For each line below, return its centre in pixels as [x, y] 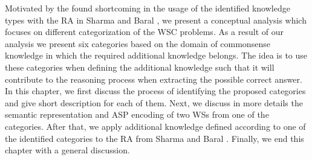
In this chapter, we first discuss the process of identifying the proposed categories [155, 91]
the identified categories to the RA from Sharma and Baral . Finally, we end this [154, 138]
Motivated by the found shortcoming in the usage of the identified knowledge [148, 8]
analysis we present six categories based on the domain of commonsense [138, 43]
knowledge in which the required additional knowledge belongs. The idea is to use [156, 55]
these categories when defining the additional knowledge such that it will [140, 67]
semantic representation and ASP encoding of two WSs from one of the [137, 114]
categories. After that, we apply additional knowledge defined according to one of [155, 126]
